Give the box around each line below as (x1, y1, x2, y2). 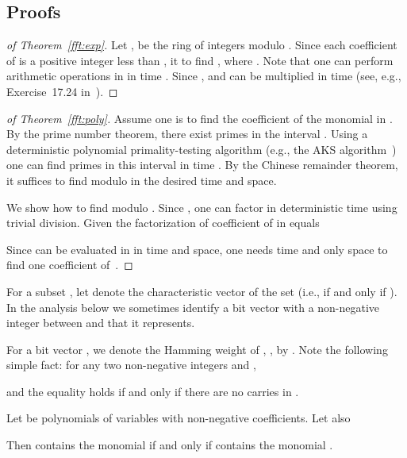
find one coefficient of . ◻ (6, 256, 133, 273)
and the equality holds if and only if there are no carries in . (6, 383, 299, 399)
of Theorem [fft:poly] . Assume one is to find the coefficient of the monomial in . (6, 110, 393, 126)
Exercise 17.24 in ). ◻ (6, 83, 118, 99)
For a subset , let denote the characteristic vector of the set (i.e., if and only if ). (6, 283, 397, 299)
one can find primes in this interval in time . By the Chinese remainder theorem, (6, 156, 398, 173)
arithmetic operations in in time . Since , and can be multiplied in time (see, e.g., (6, 67, 401, 84)
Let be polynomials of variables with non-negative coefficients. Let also (6, 410, 351, 426)
